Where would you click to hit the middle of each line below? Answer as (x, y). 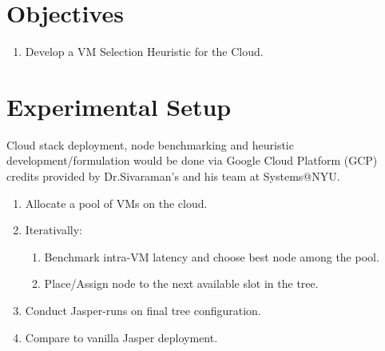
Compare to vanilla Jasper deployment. (121, 337)
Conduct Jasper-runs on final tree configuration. (143, 310)
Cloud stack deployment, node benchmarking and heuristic (150, 144)
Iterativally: (54, 230)
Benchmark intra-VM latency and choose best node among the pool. (212, 256)
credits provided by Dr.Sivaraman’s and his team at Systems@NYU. (173, 176)
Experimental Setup (119, 106)
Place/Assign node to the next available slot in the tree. (181, 283)
